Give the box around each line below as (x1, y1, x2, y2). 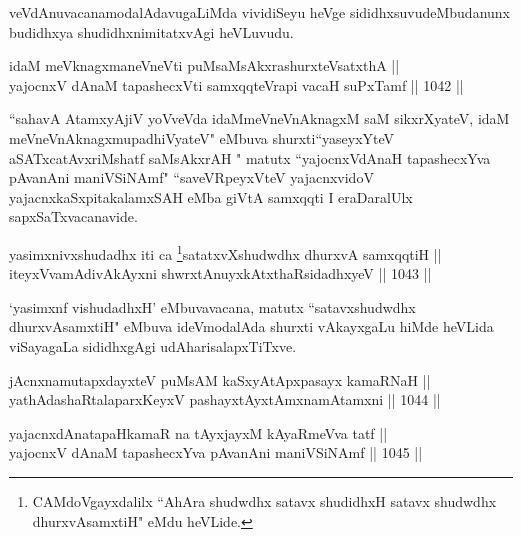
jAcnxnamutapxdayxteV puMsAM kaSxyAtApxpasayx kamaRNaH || (9, 369, 431, 390)
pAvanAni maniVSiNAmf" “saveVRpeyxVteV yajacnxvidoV (9, 167, 374, 188)
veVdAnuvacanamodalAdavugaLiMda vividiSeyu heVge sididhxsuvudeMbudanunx (9, 2, 510, 22)
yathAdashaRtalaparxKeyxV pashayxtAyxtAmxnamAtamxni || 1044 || (9, 389, 441, 410)
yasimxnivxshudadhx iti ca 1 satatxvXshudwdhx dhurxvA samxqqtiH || (9, 240, 442, 264)
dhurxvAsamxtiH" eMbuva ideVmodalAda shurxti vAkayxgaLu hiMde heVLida (9, 316, 494, 337)
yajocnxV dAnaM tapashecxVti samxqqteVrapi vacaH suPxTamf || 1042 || (9, 74, 464, 95)
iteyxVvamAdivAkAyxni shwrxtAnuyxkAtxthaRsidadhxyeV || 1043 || (9, 263, 432, 284)
